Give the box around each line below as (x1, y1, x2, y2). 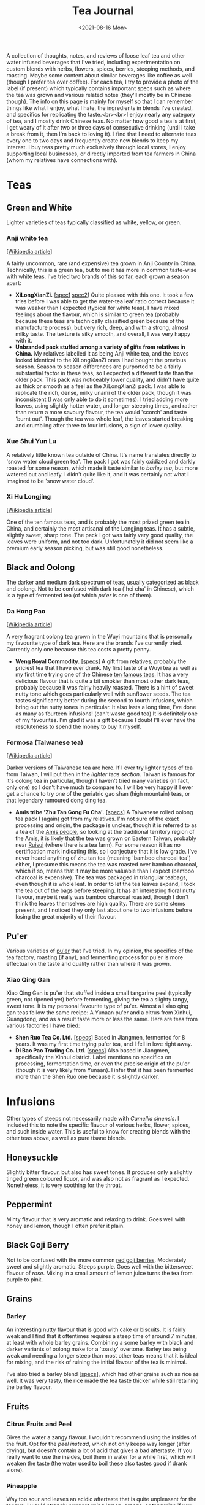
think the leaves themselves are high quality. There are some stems (15, 900, 185, 908)
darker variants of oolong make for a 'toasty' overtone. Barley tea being (6, 1345, 187, 1353)
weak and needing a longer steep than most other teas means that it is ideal (6, 1352, 198, 1359)
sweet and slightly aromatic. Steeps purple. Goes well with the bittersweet (6, 1262, 193, 1270)
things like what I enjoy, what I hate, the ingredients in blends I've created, (6, 104, 193, 111)
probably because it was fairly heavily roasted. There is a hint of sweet (15, 683, 194, 691)
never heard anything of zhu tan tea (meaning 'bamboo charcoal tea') (15, 854, 192, 861)
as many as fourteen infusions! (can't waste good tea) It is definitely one (15, 710, 198, 717)
